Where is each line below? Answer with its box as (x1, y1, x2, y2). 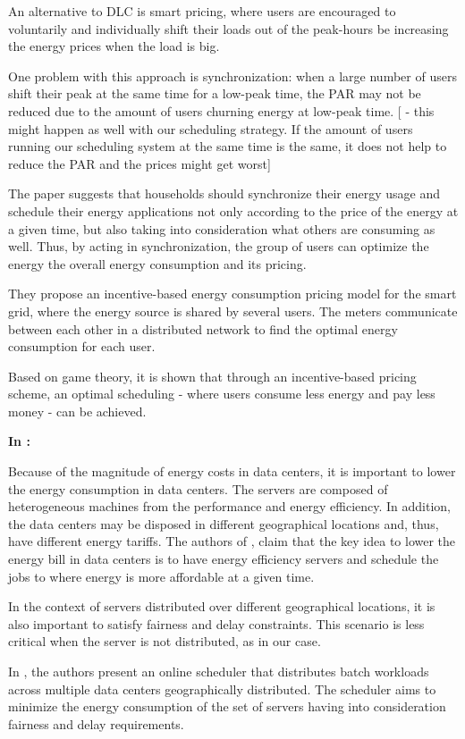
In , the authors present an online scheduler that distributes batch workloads (8, 662, 429, 680)
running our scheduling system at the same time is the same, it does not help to (8, 137, 447, 155)
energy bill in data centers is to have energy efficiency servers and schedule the (8, 550, 439, 568)
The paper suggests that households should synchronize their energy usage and (8, 184, 440, 203)
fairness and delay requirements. (8, 714, 184, 733)
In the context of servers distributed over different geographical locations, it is (8, 597, 435, 616)
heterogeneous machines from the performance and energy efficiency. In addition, (8, 497, 452, 516)
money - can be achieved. (8, 401, 147, 420)
